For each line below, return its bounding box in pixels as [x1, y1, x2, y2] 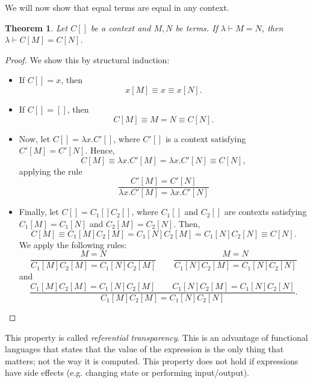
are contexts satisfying [224, 205, 307, 218]
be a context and [90, 21, 151, 34]
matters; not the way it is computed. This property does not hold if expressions [5, 354, 299, 367]
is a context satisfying [165, 132, 246, 145]
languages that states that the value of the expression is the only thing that [5, 343, 284, 355]
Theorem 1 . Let [5, 21, 68, 34]
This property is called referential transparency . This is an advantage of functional [5, 331, 308, 343]
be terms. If [175, 21, 218, 34]
